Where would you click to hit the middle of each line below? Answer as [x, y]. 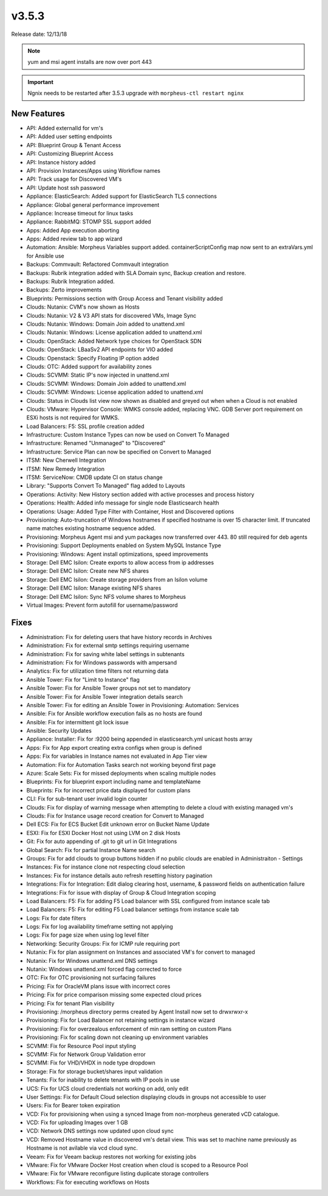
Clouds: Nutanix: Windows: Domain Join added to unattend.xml [106, 324]
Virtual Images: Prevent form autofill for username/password [102, 605]
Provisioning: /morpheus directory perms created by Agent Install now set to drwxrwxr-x [137, 1012]
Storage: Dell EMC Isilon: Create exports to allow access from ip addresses [120, 562]
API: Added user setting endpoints [69, 136]
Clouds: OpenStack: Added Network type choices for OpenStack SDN [114, 341]
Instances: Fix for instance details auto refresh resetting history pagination [119, 875]
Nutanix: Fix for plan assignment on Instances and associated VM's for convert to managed [141, 952]
